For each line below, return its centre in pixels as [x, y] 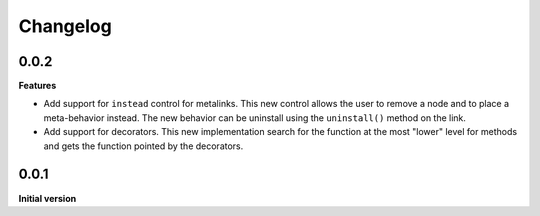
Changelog [65, 26]
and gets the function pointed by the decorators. [143, 146]
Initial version [47, 198]
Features [37, 86]
